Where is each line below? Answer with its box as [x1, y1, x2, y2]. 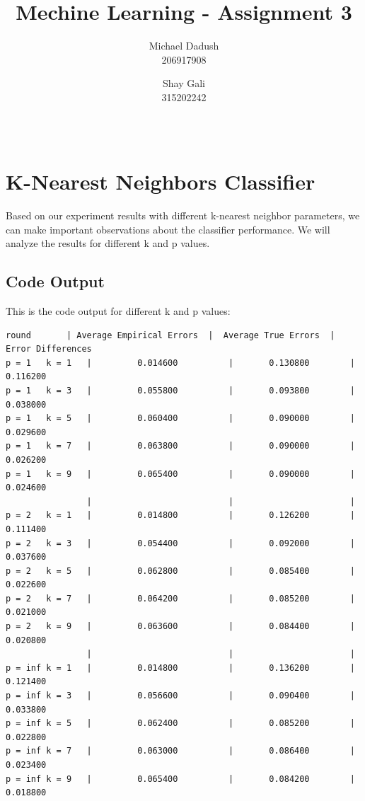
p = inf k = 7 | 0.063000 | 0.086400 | [6, 746, 355, 756]
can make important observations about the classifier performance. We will [6, 221, 330, 236]
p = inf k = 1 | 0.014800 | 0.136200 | [6, 662, 355, 673]
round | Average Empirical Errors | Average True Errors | [6, 330, 335, 340]
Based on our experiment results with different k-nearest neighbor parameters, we [6, 208, 360, 223]
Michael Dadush [149, 38, 219, 53]
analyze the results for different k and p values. [6, 236, 210, 250]
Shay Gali [162, 76, 205, 91]
